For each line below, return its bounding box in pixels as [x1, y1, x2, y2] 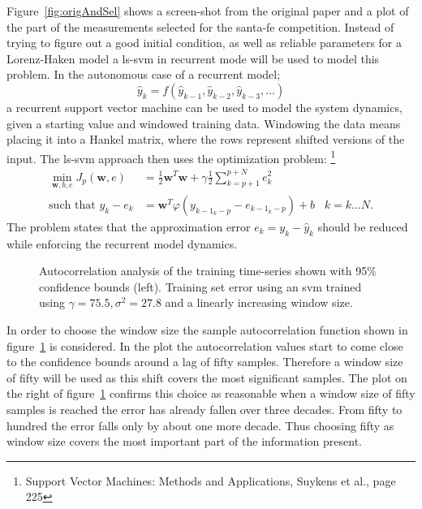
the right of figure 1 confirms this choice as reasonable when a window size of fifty [6, 385, 416, 402]
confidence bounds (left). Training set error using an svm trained [39, 278, 362, 295]
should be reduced [317, 218, 408, 235]
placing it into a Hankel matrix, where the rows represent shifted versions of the [6, 131, 405, 148]
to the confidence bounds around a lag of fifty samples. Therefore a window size [6, 353, 403, 370]
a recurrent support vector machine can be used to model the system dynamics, [6, 98, 403, 115]
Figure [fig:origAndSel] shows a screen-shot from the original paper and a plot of [6, 2, 409, 19]
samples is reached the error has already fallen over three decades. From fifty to [6, 400, 403, 417]
